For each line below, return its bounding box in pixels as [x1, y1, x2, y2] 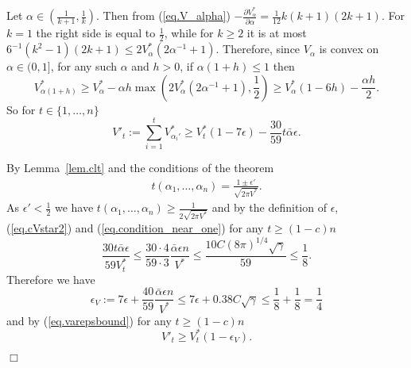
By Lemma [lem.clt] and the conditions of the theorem [6, 159, 274, 176]
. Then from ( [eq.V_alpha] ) [96, 7, 231, 24]
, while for [164, 25, 214, 41]
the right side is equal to [36, 25, 156, 41]
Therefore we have [6, 270, 95, 287]
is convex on [319, 40, 379, 57]
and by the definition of [211, 199, 327, 216]
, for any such [50, 58, 117, 75]
